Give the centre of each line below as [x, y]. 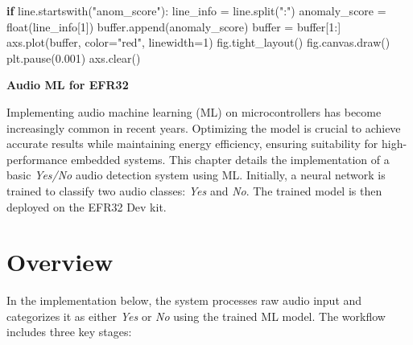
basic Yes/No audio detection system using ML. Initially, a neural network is [196, 175]
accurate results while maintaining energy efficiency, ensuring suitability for [192, 144]
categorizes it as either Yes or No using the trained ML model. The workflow [196, 316]
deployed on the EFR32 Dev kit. [87, 206]
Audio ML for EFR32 [68, 85]
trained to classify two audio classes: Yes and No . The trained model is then [194, 190]
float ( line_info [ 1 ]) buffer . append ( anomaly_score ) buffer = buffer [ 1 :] [174, 26]
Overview [60, 262]
